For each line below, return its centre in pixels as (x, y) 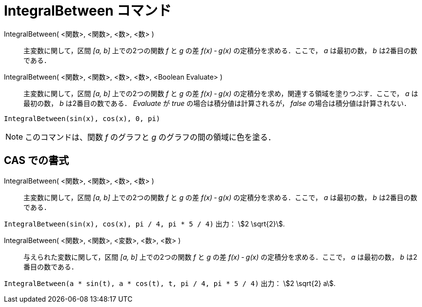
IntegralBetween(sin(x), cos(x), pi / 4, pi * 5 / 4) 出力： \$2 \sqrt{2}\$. (144, 224)
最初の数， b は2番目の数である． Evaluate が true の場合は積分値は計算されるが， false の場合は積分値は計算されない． (217, 103)
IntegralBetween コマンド (88, 11)
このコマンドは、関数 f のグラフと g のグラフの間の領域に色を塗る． (150, 137)
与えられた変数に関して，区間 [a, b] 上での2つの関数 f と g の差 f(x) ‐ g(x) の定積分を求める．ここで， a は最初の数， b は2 (221, 257)
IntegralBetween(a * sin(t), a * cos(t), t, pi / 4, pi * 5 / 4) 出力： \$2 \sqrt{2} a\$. (170, 283)
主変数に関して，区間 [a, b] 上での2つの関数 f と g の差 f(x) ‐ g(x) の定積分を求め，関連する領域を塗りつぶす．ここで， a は (221, 93)
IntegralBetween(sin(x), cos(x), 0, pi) (82, 118)
